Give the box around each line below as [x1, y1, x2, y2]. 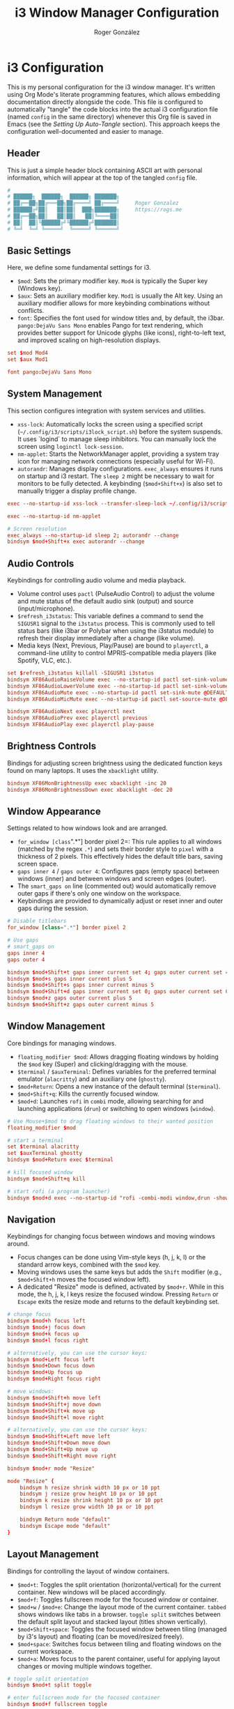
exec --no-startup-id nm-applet [7, 512, 101, 520]
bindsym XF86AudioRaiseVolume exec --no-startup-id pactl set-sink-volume [7, 676, 229, 683]
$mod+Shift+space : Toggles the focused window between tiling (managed [17, 1625, 227, 1633]
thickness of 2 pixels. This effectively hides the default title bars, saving [17, 852, 223, 861]
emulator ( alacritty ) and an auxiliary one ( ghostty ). [17, 1075, 167, 1083]
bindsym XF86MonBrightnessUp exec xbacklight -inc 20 [7, 779, 167, 787]
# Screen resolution [7, 525, 68, 532]
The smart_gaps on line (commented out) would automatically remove [17, 882, 217, 890]
